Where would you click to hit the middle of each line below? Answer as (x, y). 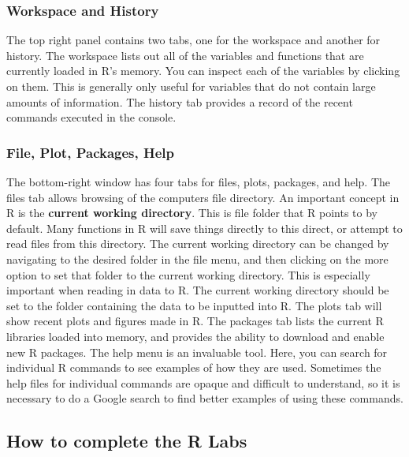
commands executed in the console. (91, 117)
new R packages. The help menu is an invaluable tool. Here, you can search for (197, 352)
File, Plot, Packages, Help (91, 152)
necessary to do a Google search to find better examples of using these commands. (205, 398)
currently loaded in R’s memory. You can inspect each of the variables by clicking (203, 71)
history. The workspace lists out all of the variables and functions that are (185, 55)
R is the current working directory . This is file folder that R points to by (192, 213)
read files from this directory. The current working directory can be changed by (198, 243)
